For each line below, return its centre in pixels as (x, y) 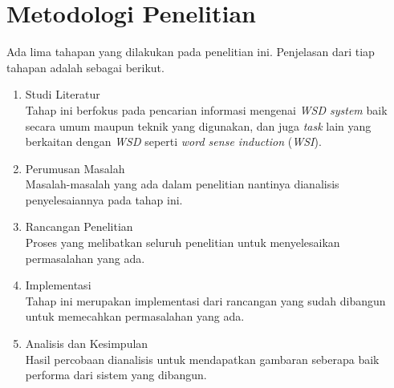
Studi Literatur (63, 94)
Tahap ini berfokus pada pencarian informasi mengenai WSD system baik (206, 109)
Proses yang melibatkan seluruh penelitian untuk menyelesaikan (183, 242)
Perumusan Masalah (75, 168)
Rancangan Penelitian (79, 226)
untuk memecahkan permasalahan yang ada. (135, 316)
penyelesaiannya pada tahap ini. (104, 199)
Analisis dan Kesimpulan (87, 344)
